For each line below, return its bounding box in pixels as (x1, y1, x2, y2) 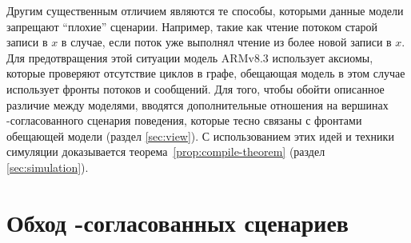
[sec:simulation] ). (6, 158, 89, 175)
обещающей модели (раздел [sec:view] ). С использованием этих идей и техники (6, 127, 394, 144)
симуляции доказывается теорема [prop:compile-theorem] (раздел (6, 143, 325, 160)
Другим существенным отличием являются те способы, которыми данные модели (6, 2, 404, 18)
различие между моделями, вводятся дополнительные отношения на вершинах (6, 96, 389, 113)
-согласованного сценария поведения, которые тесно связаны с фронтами (6, 112, 362, 129)
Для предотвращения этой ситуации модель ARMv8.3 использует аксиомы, (6, 49, 373, 66)
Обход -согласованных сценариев (6, 205, 349, 238)
